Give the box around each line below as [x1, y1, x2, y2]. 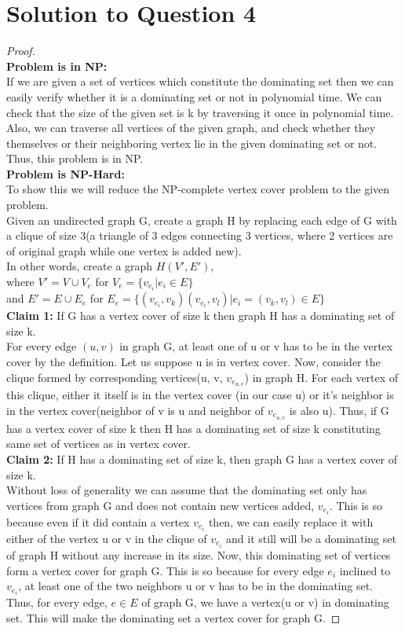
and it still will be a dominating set [226, 530, 396, 546]
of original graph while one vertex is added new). [6, 242, 242, 259]
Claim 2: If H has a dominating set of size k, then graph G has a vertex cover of [6, 451, 398, 467]
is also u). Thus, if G [289, 402, 389, 418]
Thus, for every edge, [6, 594, 108, 611]
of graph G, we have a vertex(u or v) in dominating [141, 594, 389, 611]
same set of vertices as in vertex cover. [6, 435, 191, 452]
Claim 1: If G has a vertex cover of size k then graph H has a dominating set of [6, 307, 395, 324]
